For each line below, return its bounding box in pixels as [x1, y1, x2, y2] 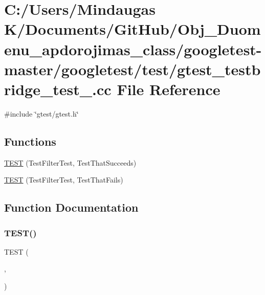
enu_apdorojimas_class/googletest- [4, 38, 262, 59]
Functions [4, 133, 56, 149]
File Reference [117, 78, 220, 99]
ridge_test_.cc [4, 78, 112, 99]
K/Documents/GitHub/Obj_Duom [4, 18, 261, 39]
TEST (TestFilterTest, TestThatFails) [4, 174, 123, 185]
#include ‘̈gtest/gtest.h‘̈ [4, 108, 79, 119]
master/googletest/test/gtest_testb [4, 58, 261, 79]
